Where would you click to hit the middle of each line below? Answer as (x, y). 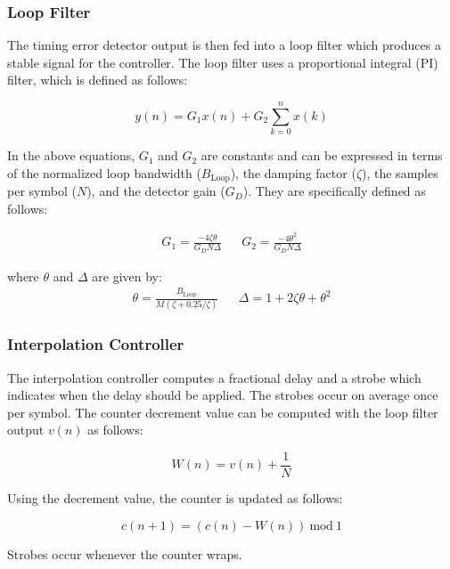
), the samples (400, 172)
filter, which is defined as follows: (98, 80)
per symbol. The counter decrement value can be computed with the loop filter (223, 412)
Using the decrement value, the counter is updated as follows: (175, 498)
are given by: (127, 276)
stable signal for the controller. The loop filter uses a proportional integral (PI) (223, 62)
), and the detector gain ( (156, 191)
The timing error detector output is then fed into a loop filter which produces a (224, 45)
